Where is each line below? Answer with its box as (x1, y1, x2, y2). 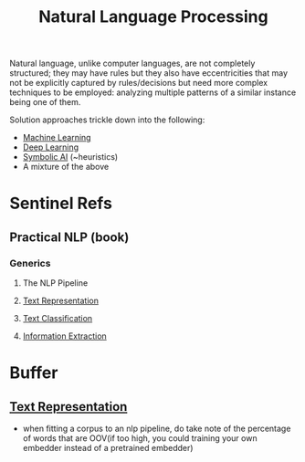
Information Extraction (22, 331, 107, 341)
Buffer (9, 362, 58, 383)
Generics (9, 257, 51, 269)
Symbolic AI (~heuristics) (22, 152, 119, 163)
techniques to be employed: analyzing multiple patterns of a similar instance (9, 87, 297, 98)
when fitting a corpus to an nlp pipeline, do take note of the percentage (22, 423, 291, 435)
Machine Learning (22, 132, 91, 143)
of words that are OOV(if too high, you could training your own (22, 433, 258, 444)
